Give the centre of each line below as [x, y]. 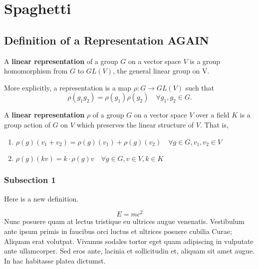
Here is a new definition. [41, 198]
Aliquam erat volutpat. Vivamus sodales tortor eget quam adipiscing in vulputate [129, 241]
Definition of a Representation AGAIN [107, 40]
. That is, [214, 124]
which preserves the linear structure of [135, 124]
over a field [213, 115]
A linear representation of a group [61, 61]
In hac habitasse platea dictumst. [55, 260]
